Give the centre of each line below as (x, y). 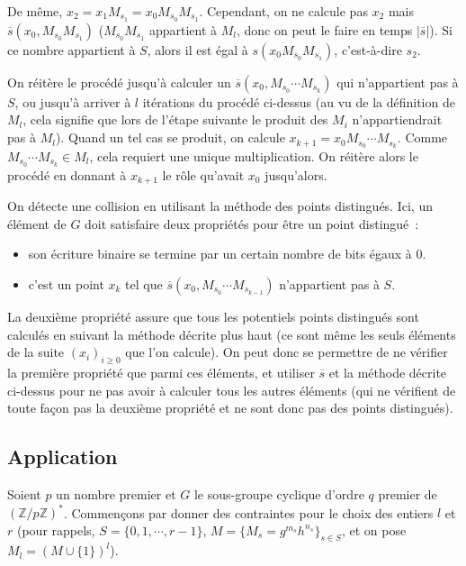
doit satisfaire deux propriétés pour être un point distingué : (252, 223)
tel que (144, 284)
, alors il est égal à (197, 49)
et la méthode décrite (388, 372)
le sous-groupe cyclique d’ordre (279, 493)
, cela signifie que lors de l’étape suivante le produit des (175, 119)
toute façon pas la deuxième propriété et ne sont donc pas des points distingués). (230, 408)
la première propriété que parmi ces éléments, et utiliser (161, 372)
